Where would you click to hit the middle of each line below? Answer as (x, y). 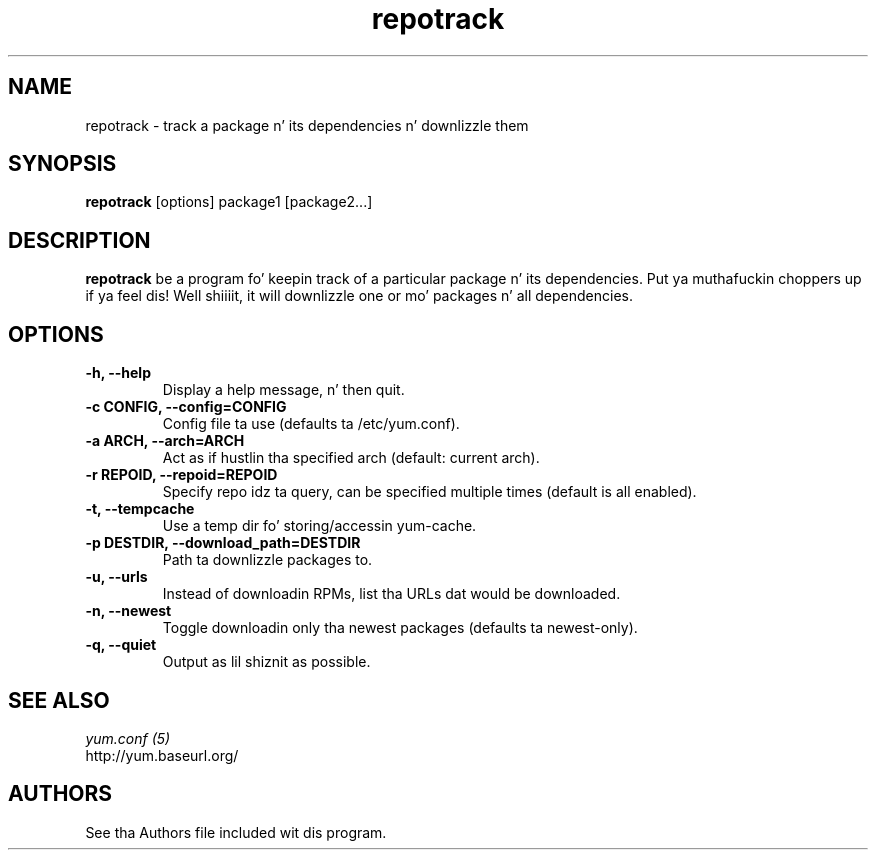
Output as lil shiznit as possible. (266, 662)
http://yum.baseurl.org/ (162, 755)
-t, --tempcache (140, 509)
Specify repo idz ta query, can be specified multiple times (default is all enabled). (429, 492)
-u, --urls (116, 577)
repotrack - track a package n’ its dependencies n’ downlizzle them (307, 125)
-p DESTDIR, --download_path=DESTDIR (223, 543)
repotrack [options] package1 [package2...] (229, 202)
